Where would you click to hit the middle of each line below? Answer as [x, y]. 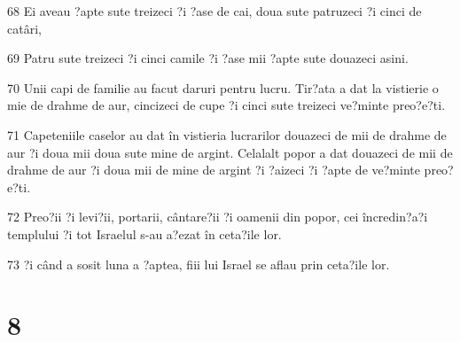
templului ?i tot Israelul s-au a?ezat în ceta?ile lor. [144, 233]
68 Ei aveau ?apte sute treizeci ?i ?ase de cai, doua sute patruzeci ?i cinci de [214, 11]
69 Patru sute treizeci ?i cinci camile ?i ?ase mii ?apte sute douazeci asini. [208, 58]
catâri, [24, 28]
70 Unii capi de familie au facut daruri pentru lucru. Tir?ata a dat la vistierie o [223, 87]
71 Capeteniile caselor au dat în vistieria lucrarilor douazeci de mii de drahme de [227, 134]
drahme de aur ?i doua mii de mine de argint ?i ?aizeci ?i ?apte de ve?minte [214, 170]
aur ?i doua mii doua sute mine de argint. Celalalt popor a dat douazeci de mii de [230, 152]
